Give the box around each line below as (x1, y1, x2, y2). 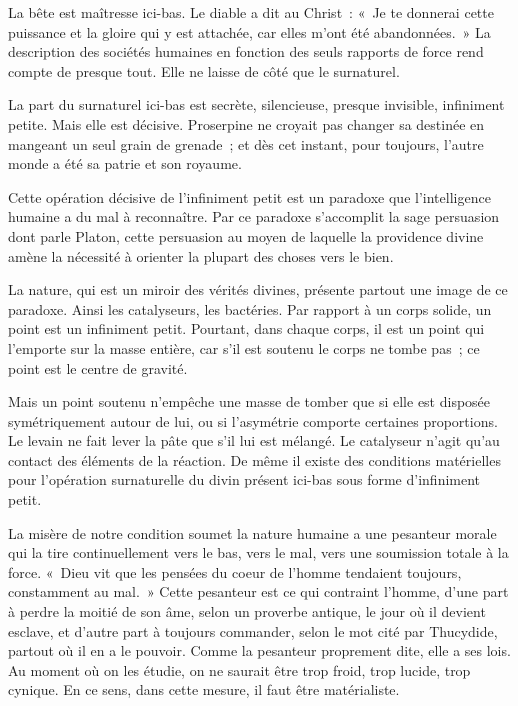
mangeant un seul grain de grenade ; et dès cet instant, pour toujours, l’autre (8, 133, 484, 154)
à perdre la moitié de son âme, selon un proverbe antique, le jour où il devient (8, 601, 486, 622)
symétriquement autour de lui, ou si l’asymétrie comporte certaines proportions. (8, 410, 498, 431)
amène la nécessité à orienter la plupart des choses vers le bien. (8, 245, 394, 266)
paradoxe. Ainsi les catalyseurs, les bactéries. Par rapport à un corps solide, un (8, 298, 492, 319)
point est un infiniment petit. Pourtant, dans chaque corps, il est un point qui (8, 318, 485, 339)
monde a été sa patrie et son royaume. (8, 153, 242, 174)
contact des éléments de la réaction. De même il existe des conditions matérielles (8, 449, 501, 470)
